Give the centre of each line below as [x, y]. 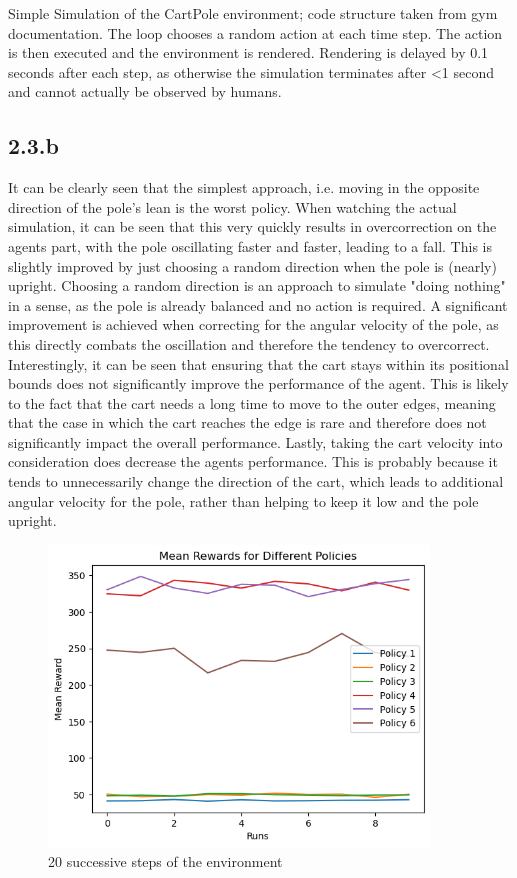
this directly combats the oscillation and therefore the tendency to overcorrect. [249, 343]
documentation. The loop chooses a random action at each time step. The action [255, 32]
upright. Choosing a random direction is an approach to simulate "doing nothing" [257, 285]
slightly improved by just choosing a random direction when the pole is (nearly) [252, 265]
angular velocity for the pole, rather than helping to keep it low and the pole [243, 500]
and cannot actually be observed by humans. [145, 91]
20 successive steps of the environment [165, 861]
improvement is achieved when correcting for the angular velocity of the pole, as [253, 324]
